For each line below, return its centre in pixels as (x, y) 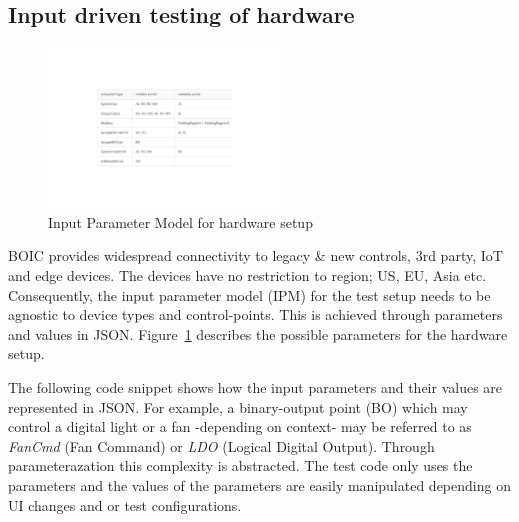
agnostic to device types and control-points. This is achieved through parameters (255, 314)
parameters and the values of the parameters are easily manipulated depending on (259, 484)
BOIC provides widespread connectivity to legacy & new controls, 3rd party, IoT (255, 255)
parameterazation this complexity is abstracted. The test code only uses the (240, 465)
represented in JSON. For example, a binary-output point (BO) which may (238, 406)
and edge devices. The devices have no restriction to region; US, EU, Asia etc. (247, 274)
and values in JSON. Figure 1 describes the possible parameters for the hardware (258, 333)
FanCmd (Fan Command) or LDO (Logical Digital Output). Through (221, 445)
